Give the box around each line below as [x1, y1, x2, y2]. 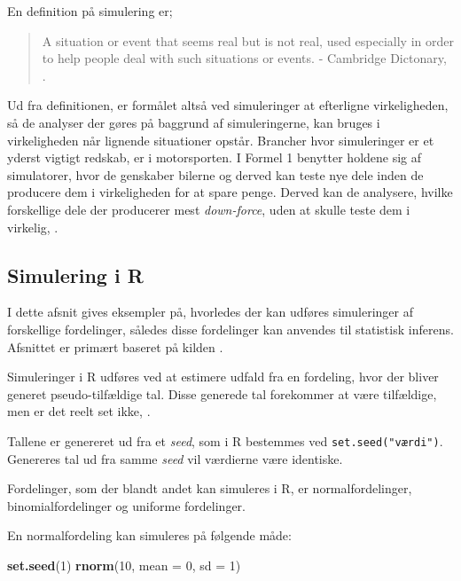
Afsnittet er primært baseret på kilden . [7, 337, 223, 356]
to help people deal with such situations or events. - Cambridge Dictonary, [42, 49, 447, 67]
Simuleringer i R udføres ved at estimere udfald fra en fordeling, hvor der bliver [7, 367, 439, 386]
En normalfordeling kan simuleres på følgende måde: [7, 526, 292, 545]
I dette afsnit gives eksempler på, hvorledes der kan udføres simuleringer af [7, 302, 414, 321]
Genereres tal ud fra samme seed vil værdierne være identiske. [7, 449, 343, 467]
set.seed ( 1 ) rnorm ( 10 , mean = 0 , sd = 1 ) [7, 555, 241, 574]
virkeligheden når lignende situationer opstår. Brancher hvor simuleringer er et [7, 130, 434, 149]
